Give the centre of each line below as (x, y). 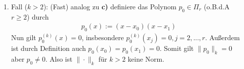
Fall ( (19, 6)
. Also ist (59, 59)
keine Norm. (146, 59)
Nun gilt (24, 37)
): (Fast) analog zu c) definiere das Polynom (110, 6)
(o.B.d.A (217, 6)
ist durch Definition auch (49, 48)
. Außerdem (222, 37)
